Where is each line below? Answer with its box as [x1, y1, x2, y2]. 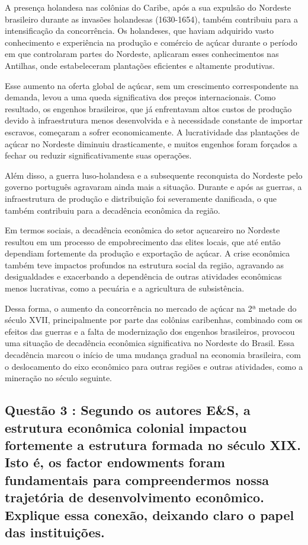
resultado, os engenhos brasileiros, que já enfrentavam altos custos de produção [5, 102, 292, 115]
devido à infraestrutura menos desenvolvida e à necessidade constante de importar [5, 114, 303, 126]
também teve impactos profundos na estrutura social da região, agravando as [5, 258, 284, 271]
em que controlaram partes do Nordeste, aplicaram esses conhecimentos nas [5, 47, 279, 60]
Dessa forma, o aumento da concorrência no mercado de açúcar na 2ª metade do [5, 302, 297, 314]
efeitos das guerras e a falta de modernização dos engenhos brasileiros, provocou [5, 325, 295, 337]
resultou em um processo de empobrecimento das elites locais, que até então [5, 235, 281, 248]
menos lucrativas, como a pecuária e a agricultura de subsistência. [5, 282, 245, 294]
